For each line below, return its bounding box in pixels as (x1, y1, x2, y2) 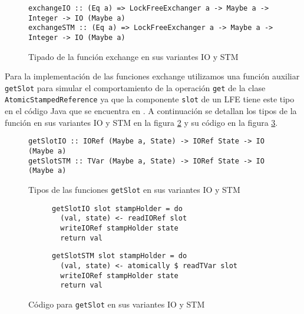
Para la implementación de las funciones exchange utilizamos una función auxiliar (5, 70, 300, 82)
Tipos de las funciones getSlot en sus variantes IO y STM (28, 183, 240, 195)
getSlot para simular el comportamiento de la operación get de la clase (5, 81, 266, 93)
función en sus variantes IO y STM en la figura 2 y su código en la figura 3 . (5, 116, 278, 128)
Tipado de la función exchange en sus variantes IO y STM (28, 50, 239, 62)
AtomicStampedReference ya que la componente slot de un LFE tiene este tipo (5, 93, 295, 105)
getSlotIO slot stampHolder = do (52, 204, 183, 213)
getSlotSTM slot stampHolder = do (52, 252, 187, 260)
